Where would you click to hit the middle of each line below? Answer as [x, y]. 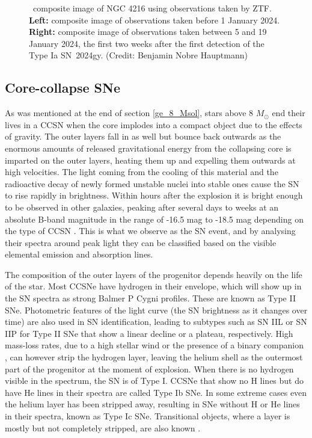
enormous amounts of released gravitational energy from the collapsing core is [148, 148]
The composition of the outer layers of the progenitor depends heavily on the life [154, 274]
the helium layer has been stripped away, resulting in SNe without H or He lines [152, 404]
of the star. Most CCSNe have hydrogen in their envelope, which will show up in [153, 286]
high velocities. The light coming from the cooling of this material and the [142, 172]
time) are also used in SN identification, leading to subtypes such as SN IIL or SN [156, 322]
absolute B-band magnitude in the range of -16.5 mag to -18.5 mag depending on [154, 219]
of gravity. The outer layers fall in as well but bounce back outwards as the [143, 136]
